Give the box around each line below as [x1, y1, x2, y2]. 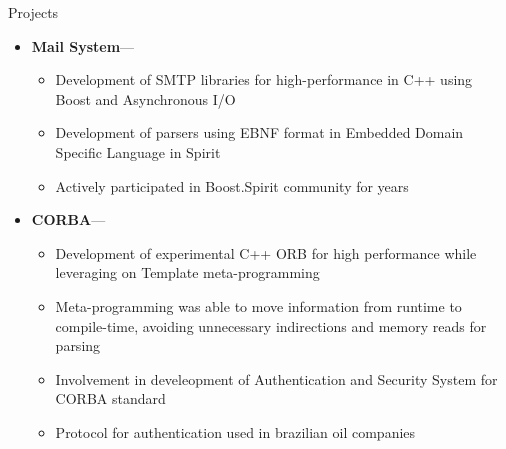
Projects [8, 2, 59, 22]
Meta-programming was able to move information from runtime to [55, 295, 462, 316]
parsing [55, 335, 101, 356]
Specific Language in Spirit [55, 141, 221, 162]
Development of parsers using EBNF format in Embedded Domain [55, 122, 464, 143]
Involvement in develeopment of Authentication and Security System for [55, 368, 498, 389]
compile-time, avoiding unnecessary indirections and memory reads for [55, 315, 487, 336]
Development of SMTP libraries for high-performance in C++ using [55, 69, 473, 90]
